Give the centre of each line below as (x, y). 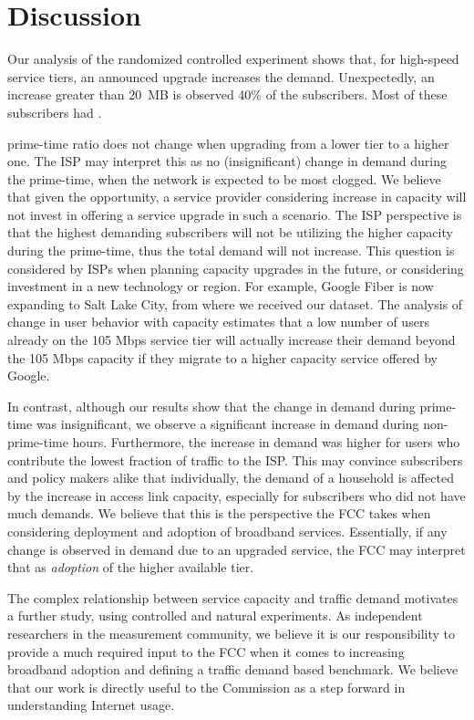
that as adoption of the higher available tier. (131, 567)
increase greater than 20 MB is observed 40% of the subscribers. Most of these (227, 94)
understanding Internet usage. (91, 705)
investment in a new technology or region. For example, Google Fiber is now (221, 286)
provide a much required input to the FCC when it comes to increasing (206, 651)
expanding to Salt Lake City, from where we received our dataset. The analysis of (235, 303)
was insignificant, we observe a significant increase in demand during (227, 424)
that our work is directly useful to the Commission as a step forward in (206, 687)
